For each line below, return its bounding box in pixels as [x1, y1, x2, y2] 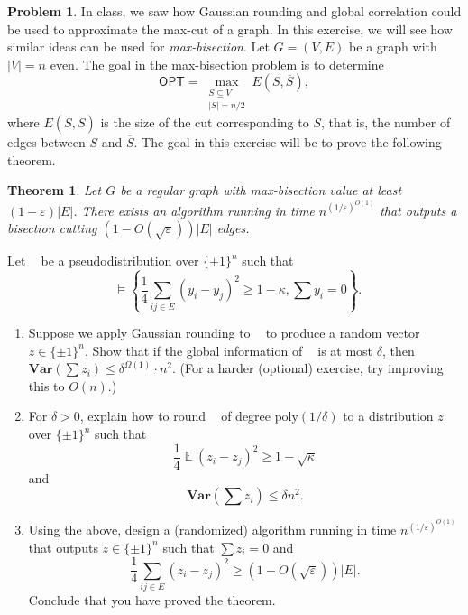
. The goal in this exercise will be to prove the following [133, 133, 442, 152]
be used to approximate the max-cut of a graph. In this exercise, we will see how [7, 19, 453, 38]
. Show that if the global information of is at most [84, 340, 373, 359]
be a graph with [349, 37, 437, 56]
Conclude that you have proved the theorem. [28, 591, 276, 610]
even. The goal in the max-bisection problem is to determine [50, 54, 384, 73]
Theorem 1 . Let [7, 181, 102, 200]
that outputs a [380, 200, 457, 219]
